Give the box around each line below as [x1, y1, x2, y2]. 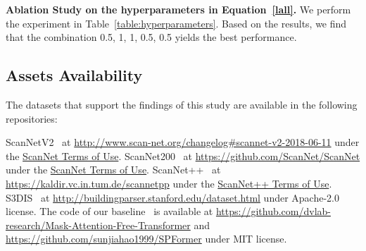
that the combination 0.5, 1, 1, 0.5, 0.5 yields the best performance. [6, 30, 297, 44]
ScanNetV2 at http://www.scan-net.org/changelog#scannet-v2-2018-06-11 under [6, 135, 360, 149]
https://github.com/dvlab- [215, 204, 331, 219]
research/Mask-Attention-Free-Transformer [6, 217, 191, 232]
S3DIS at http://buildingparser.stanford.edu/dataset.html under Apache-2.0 [6, 190, 339, 204]
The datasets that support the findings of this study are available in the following [6, 97, 358, 111]
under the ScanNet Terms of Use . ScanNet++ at [6, 162, 221, 177]
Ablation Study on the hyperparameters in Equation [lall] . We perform [6, 2, 351, 16]
